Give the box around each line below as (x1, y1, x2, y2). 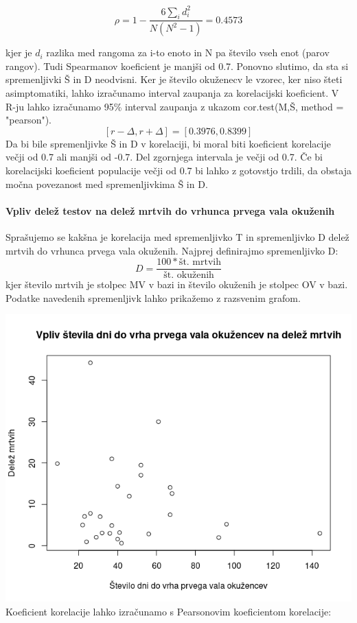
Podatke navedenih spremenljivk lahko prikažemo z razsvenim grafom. (5, 290, 301, 305)
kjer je (5, 45, 32, 60)
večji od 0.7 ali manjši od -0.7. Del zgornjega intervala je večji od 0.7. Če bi (5, 150, 323, 164)
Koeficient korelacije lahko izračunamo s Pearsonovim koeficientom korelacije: (5, 604, 332, 619)
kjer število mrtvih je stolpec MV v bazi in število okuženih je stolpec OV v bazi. (5, 277, 348, 292)
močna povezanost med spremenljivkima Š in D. (5, 176, 208, 191)
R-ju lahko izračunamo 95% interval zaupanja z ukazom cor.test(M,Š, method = (5, 99, 344, 113)
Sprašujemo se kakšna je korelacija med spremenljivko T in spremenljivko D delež (5, 229, 349, 244)
